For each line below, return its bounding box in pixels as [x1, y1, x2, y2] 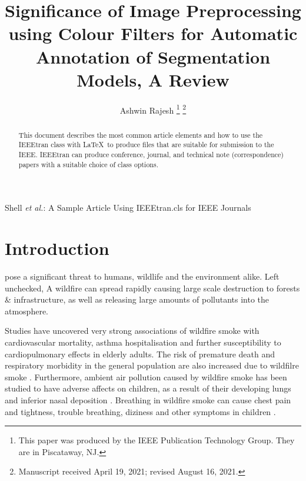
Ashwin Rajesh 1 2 [119, 102, 187, 116]
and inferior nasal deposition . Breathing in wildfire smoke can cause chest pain [5, 394, 291, 406]
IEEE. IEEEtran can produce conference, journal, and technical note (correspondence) [18, 150, 284, 160]
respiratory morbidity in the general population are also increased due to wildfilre [5, 359, 299, 371]
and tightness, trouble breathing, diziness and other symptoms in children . [5, 405, 276, 417]
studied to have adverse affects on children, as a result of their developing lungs [5, 382, 291, 394]
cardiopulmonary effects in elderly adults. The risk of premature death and [5, 347, 275, 360]
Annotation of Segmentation [35, 44, 271, 68]
